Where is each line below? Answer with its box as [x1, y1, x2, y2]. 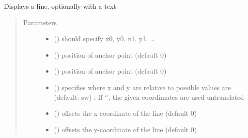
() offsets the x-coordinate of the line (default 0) [54, 108, 197, 118]
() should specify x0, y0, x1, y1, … [54, 33, 155, 44]
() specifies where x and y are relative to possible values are [54, 82, 231, 92]
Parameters [23, 17, 57, 27]
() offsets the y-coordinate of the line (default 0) [54, 124, 197, 134]
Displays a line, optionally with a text [4, 1, 116, 11]
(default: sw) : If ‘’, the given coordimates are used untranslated [54, 92, 244, 102]
